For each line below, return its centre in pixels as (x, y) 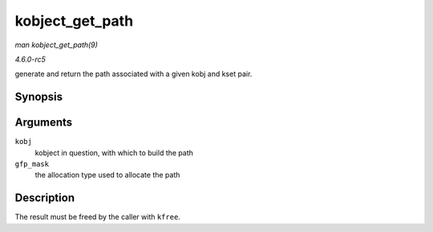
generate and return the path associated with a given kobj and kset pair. (134, 74)
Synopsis (39, 97)
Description (45, 198)
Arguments (44, 123)
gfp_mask (32, 164)
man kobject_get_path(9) (56, 45)
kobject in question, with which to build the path (114, 153)
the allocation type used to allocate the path (107, 175)
